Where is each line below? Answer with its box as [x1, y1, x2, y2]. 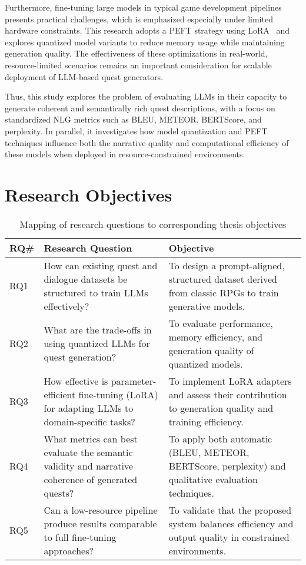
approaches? [44, 543, 94, 557]
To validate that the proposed [168, 503, 292, 517]
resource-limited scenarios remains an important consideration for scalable [5, 58, 272, 71]
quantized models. [168, 356, 243, 371]
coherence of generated [44, 472, 138, 486]
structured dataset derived [168, 272, 277, 286]
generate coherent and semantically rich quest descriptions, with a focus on [5, 101, 275, 114]
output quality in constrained [168, 530, 290, 544]
